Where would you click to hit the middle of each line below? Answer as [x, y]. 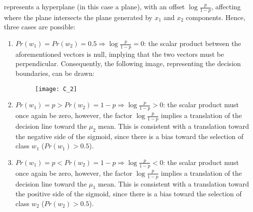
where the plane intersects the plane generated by [78, 17]
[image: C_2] [56, 89]
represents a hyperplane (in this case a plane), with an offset [95, 6]
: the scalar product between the [193, 43]
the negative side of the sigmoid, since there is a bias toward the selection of [129, 136]
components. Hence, [216, 17]
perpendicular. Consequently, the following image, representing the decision [128, 63]
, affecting [226, 6]
